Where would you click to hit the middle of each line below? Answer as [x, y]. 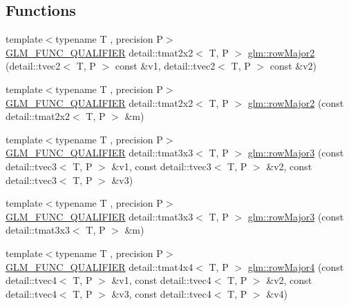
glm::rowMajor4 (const [296, 266]
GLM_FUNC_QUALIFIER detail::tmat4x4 [100, 266]
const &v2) [293, 66]
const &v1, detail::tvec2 [165, 66]
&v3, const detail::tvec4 [161, 293]
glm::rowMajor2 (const [296, 102]
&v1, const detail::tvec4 [161, 280]
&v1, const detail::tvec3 [161, 166]
